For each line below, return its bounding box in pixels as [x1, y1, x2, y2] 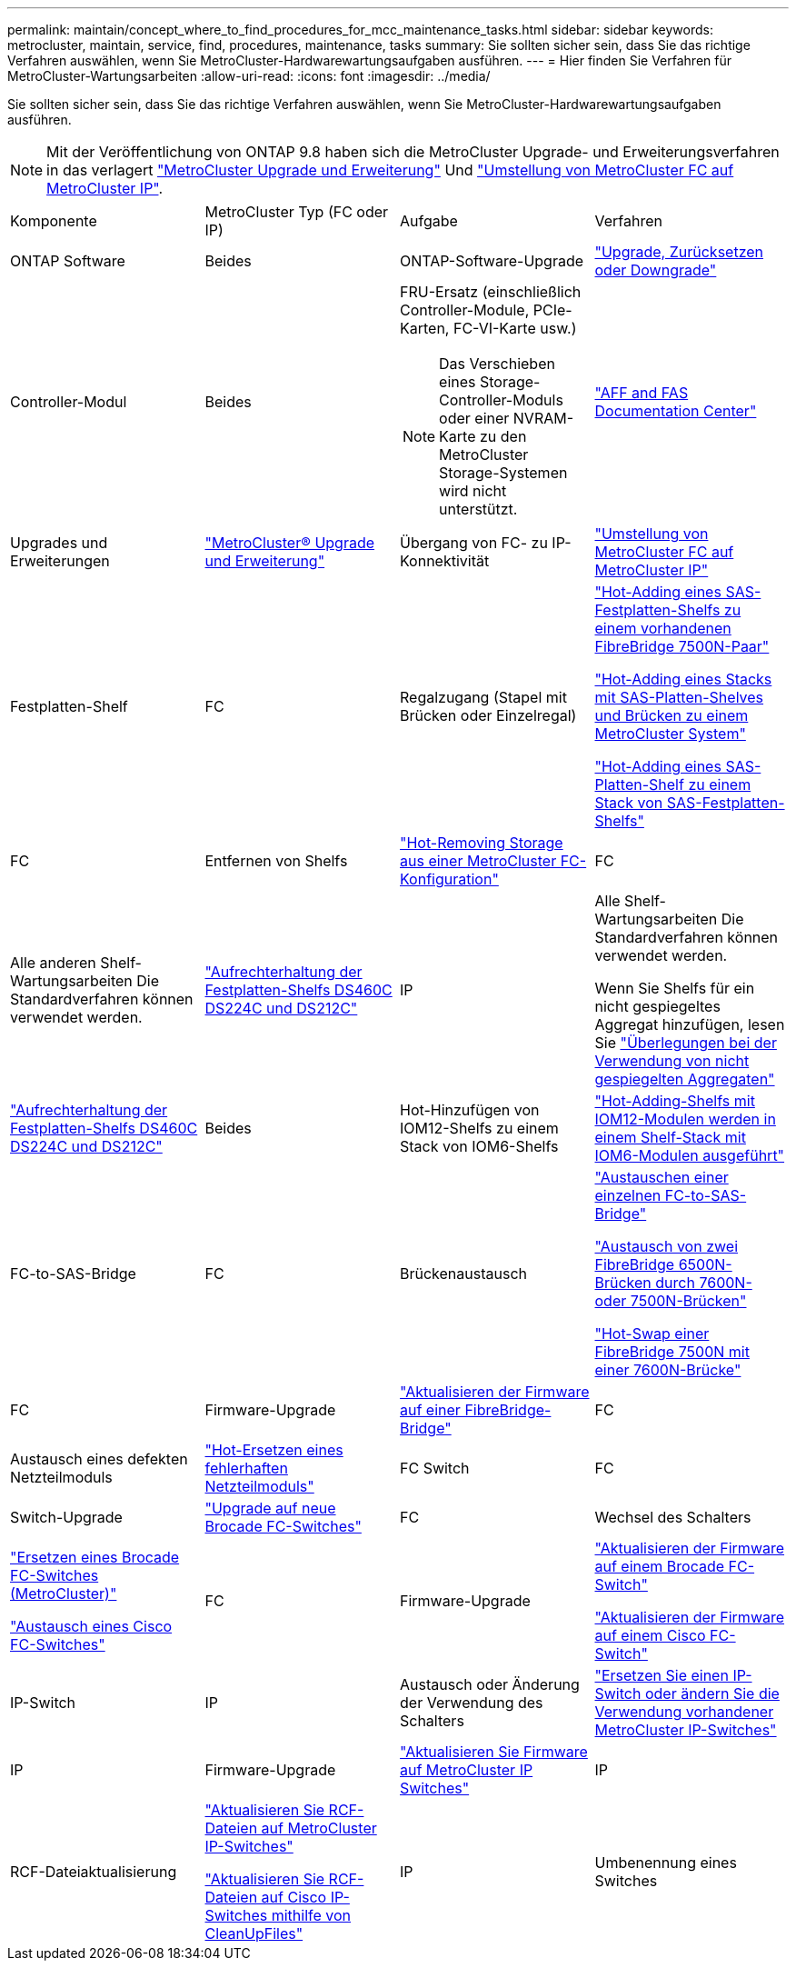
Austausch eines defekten [10, 1450, 188, 1468]
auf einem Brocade [594, 1557, 725, 1575]
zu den [479, 427, 527, 445]
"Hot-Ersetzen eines [204, 1441, 343, 1459]
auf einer [400, 1401, 461, 1419]
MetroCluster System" [594, 724, 746, 743]
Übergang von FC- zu [400, 534, 548, 552]
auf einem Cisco [594, 1626, 706, 1644]
